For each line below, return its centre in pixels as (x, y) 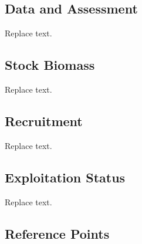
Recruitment (44, 121)
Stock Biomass (50, 65)
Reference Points (57, 233)
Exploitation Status (65, 177)
